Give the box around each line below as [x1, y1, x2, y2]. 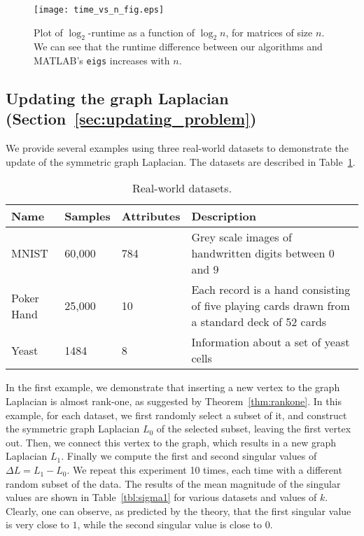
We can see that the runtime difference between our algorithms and [34, 39, 323, 54]
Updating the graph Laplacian [6, 87, 229, 109]
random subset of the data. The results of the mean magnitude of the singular [6, 476, 341, 491]
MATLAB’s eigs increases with [34, 53, 170, 68]
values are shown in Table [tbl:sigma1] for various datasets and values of [6, 490, 317, 505]
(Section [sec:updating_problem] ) [6, 108, 257, 129]
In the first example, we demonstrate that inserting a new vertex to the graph [6, 380, 340, 395]
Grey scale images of [191, 229, 292, 246]
